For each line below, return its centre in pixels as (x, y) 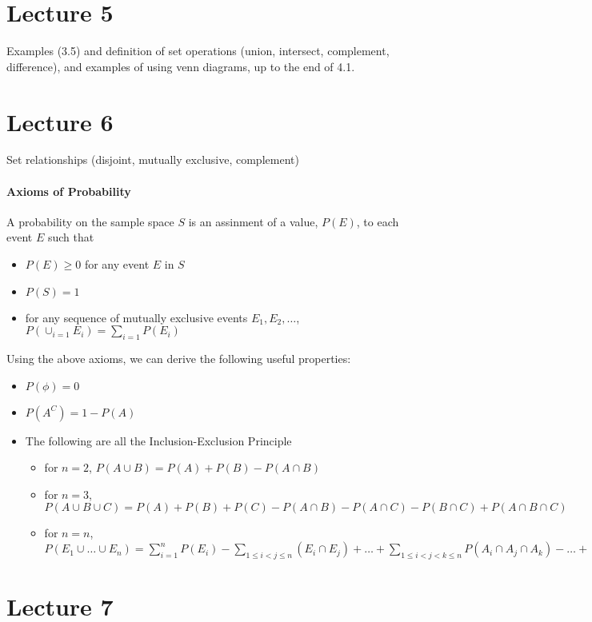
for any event (117, 264)
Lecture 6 (60, 121)
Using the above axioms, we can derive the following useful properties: (179, 358)
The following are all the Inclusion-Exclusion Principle (158, 440)
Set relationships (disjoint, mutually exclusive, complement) (153, 159)
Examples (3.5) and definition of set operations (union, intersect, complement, (198, 51)
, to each (378, 221)
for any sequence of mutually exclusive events (136, 317)
